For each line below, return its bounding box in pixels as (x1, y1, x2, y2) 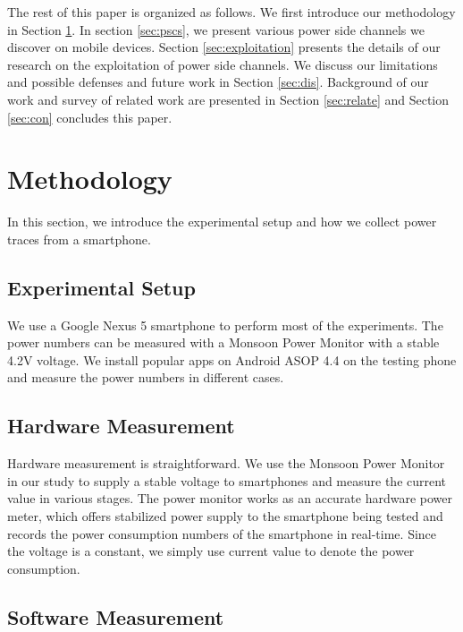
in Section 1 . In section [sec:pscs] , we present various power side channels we (7, 20, 425, 38)
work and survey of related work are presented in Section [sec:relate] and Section (7, 90, 450, 108)
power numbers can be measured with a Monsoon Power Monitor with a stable (7, 333, 440, 352)
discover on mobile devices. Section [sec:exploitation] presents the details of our (7, 38, 441, 56)
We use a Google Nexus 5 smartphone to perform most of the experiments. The (7, 315, 443, 334)
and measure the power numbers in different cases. (7, 368, 284, 387)
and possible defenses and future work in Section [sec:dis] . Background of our (7, 73, 429, 91)
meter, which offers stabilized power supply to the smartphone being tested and (7, 507, 443, 525)
